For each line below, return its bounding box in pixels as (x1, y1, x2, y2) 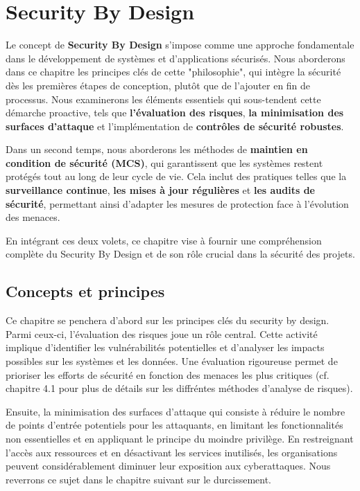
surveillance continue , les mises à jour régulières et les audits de (6, 183, 315, 197)
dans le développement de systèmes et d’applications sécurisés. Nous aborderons (6, 51, 345, 65)
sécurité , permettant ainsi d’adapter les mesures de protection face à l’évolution (6, 196, 349, 211)
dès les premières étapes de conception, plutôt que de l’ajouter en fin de (6, 78, 311, 92)
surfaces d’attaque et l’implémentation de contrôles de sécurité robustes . (6, 118, 344, 133)
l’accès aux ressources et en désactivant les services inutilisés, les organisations (6, 445, 338, 459)
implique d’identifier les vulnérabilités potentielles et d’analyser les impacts (6, 340, 325, 355)
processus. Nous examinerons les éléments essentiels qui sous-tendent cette (6, 91, 321, 106)
